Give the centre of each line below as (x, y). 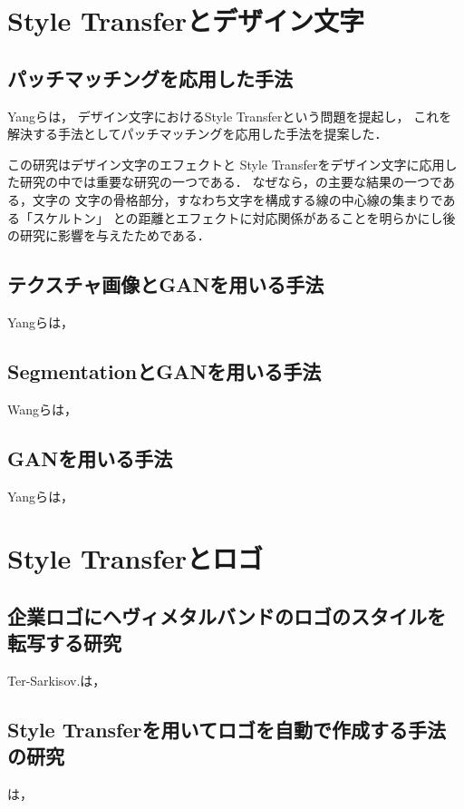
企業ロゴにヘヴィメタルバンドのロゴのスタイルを (227, 615)
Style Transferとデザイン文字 (186, 20)
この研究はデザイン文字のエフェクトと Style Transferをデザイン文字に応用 (226, 164)
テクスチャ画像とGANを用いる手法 (166, 284)
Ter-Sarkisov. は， (57, 681)
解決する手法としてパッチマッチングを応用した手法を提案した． (198, 134)
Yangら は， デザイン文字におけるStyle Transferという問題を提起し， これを (230, 116)
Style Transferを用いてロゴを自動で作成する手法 (227, 730)
